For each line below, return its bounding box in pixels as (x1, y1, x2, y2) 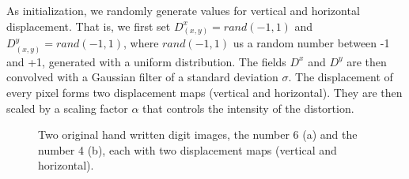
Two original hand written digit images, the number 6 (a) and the (38, 126, 358, 143)
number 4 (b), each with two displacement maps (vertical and (38, 141, 337, 158)
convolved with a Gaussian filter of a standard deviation (6, 69, 278, 85)
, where (123, 35, 159, 51)
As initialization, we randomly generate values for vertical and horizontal (6, 2, 360, 18)
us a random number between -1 (233, 35, 390, 51)
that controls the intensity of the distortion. (142, 99, 354, 116)
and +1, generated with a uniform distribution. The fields (6, 53, 286, 69)
